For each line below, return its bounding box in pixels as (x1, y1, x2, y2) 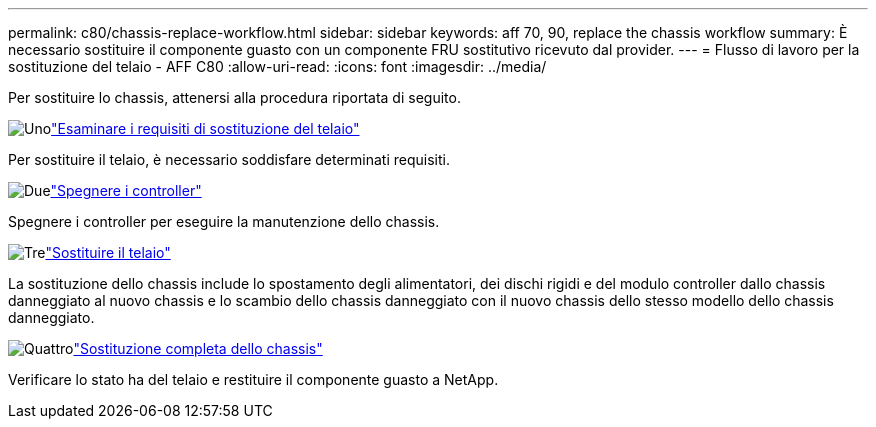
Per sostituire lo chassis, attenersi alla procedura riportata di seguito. (8, 89, 461, 106)
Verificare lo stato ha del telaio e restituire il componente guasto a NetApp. (8, 371, 499, 388)
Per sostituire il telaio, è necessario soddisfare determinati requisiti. (8, 151, 450, 168)
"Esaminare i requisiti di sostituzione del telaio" (51, 120, 360, 137)
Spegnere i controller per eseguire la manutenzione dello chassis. (8, 213, 440, 230)
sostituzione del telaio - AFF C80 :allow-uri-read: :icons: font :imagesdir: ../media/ (8, 58, 547, 75)
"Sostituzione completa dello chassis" (73, 340, 323, 357)
